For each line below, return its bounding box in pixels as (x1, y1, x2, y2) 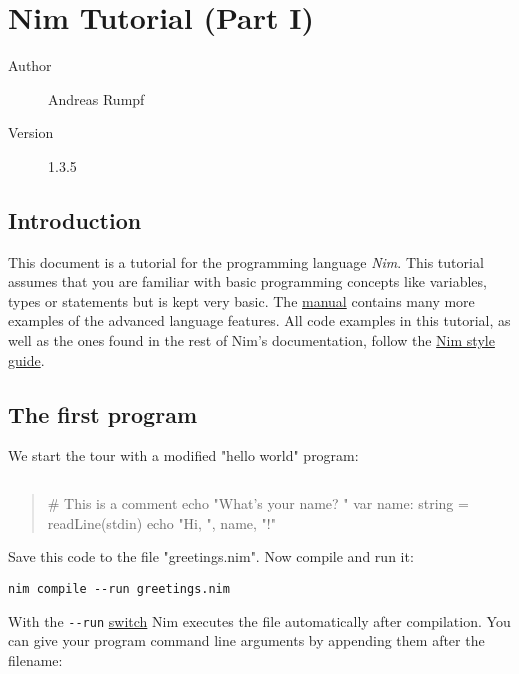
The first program (8, 398, 197, 429)
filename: (8, 649, 63, 670)
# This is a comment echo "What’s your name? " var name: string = (47, 493, 469, 514)
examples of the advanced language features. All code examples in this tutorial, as (8, 310, 511, 331)
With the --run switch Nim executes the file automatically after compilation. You (8, 610, 511, 631)
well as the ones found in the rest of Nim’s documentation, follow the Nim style (8, 330, 495, 351)
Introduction (8, 204, 142, 235)
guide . (8, 349, 45, 370)
